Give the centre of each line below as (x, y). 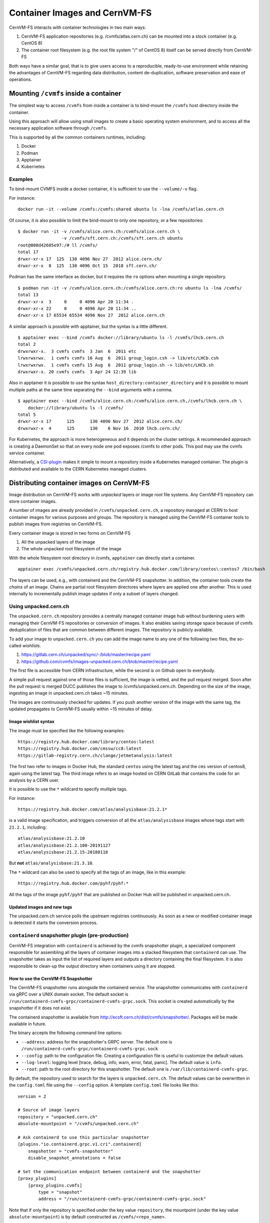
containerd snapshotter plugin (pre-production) (69, 935)
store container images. (33, 501)
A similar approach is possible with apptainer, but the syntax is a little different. (88, 326)
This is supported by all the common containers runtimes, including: (78, 137)
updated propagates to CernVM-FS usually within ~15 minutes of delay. (81, 709)
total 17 (28, 252)
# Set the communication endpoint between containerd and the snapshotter (109, 1171)
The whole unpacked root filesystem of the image (71, 549)
